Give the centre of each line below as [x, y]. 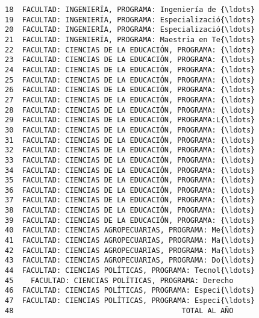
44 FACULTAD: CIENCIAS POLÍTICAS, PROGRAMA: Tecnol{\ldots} [130, 271]
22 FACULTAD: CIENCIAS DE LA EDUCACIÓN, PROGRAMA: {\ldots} [130, 50]
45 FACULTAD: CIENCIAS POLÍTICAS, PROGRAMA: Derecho [119, 280]
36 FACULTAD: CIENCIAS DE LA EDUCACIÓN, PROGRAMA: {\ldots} [130, 190]
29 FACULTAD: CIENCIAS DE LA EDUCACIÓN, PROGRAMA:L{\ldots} [130, 120]
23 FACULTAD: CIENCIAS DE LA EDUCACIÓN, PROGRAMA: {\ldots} [130, 60]
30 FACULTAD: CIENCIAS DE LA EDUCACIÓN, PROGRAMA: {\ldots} [130, 130]
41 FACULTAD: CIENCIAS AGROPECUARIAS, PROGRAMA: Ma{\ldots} [130, 241]
